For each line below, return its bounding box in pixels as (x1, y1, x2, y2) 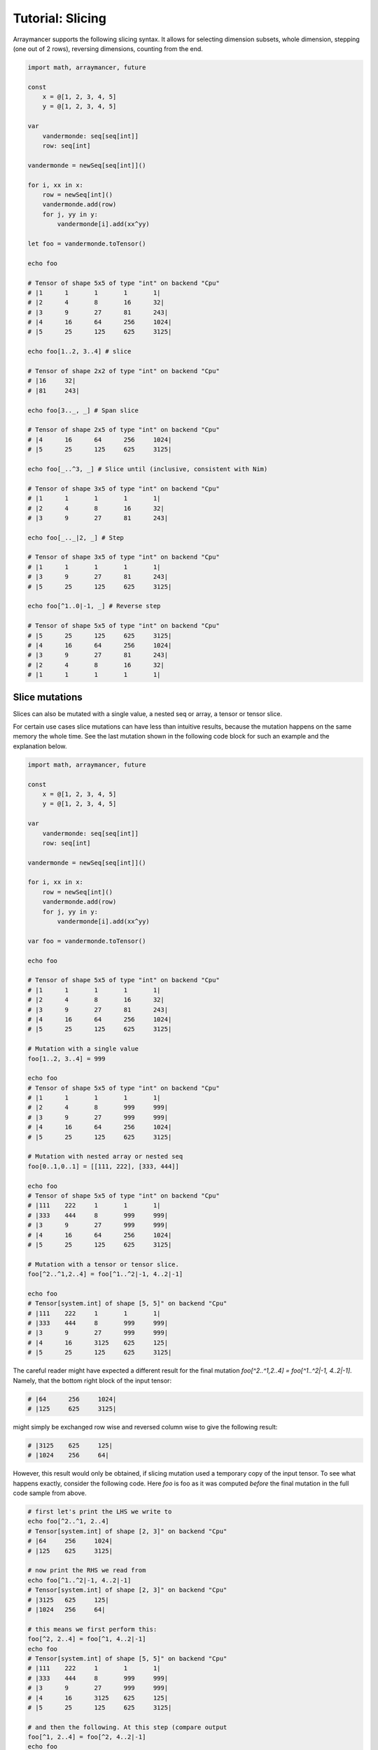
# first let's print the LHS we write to (27, 1508, 172, 1515)
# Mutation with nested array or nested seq (27, 1152, 183, 1161)
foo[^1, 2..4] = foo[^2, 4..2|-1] (27, 1733, 146, 1741)
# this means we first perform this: (27, 1625, 157, 1633)
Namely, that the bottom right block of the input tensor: (13, 1376, 171, 1385)
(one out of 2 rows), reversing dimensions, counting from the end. (13, 44, 203, 52)
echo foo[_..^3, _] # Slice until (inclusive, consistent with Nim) (27, 465, 268, 472)
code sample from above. (13, 1489, 87, 1497)
